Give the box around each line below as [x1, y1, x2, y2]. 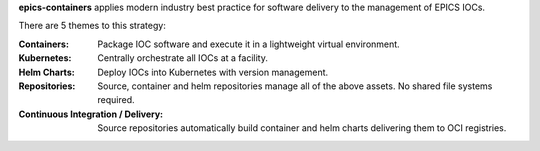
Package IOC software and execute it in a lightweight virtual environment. [97, 38, 400, 50]
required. [97, 94, 135, 106]
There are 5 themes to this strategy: [18, 20, 167, 32]
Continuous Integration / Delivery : [18, 108, 164, 120]
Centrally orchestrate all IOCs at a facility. [97, 52, 269, 64]
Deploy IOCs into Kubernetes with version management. [97, 66, 329, 78]
